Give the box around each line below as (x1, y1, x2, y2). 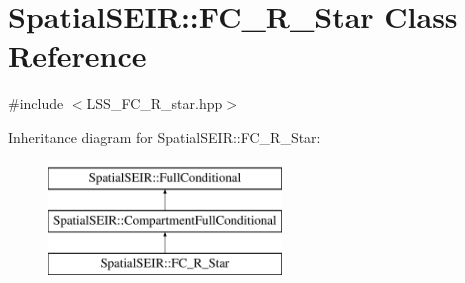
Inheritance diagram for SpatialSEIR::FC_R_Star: (8, 126, 321, 147)
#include (8, 93, 64, 114)
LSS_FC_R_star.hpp (86, 93, 223, 114)
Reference (8, 35, 147, 76)
